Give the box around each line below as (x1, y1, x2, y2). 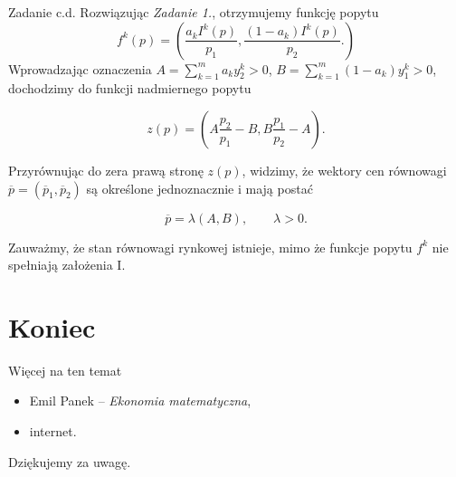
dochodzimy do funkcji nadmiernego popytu (8, 79, 252, 98)
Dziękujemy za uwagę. (8, 452, 131, 471)
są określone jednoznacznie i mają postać (86, 178, 313, 197)
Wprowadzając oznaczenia (8, 59, 152, 78)
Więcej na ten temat (8, 360, 122, 379)
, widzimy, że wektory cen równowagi (242, 160, 447, 179)
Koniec (8, 308, 96, 345)
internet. (29, 422, 77, 441)
